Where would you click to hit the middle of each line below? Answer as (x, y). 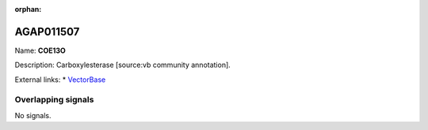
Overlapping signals (54, 100)
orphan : (28, 9)
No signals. (33, 115)
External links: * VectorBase (60, 80)
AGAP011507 (47, 32)
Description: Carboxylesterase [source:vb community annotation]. (123, 65)
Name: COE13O (40, 50)
